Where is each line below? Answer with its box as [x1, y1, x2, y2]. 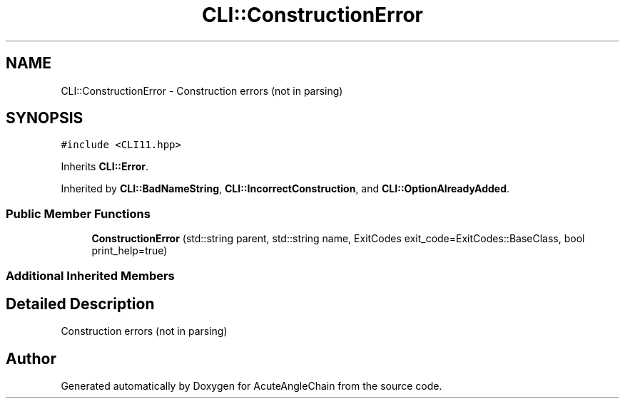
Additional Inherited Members [6, 268, 175, 283]
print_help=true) [91, 244, 168, 257]
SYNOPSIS [6, 109, 83, 128]
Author [6, 349, 56, 368]
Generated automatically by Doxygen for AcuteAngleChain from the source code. [61, 380, 442, 393]
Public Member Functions [6, 206, 151, 221]
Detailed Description [6, 294, 155, 313]
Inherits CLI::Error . [61, 160, 148, 173]
